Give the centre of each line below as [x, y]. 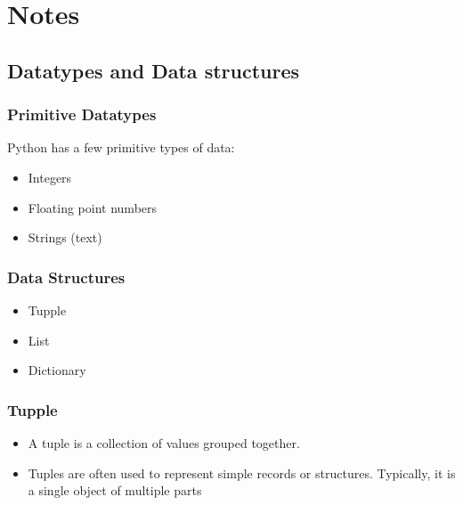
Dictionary [57, 370]
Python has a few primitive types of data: [121, 147]
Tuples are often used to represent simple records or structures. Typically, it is [242, 472]
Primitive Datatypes [82, 114]
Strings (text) [65, 237]
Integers [50, 177]
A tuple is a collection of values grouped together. [164, 442]
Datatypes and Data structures [154, 70]
